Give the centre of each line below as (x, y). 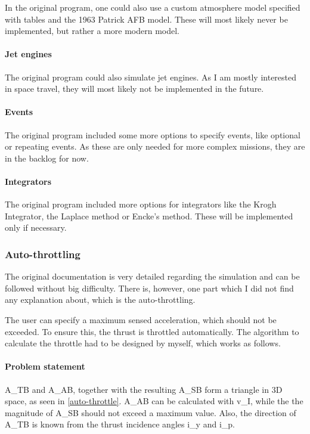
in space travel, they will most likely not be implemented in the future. (134, 89)
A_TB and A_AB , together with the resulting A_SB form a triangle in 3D (144, 389)
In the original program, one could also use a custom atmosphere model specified (153, 7)
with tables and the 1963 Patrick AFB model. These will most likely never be (146, 19)
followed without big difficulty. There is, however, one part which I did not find (149, 288)
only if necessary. (36, 227)
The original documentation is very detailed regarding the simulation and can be (152, 276)
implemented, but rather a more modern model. (92, 31)
